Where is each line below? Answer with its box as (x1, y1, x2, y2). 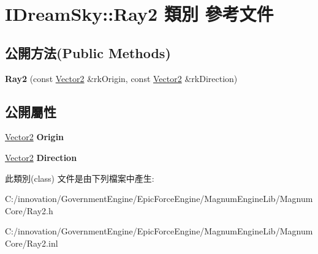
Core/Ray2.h (5, 204, 53, 217)
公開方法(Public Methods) (5, 43, 171, 62)
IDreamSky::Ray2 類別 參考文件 (5, 1, 274, 26)
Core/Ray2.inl (5, 236, 58, 249)
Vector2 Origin (5, 130, 64, 143)
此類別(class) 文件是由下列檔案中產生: (5, 171, 154, 184)
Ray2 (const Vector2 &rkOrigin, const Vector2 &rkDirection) (5, 72, 238, 84)
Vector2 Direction (5, 151, 77, 163)
